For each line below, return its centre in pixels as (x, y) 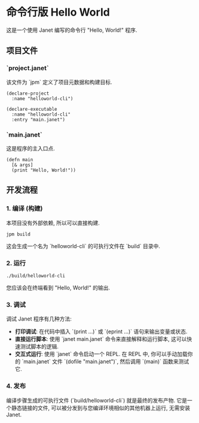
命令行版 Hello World (58, 12)
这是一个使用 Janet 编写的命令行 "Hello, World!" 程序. (72, 30)
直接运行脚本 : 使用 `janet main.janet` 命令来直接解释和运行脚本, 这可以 (101, 339)
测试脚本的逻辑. (39, 347)
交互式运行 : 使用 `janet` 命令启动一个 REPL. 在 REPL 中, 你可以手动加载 (101, 354)
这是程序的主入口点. (31, 148)
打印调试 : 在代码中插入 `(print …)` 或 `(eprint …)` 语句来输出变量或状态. (101, 332)
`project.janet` (27, 68)
